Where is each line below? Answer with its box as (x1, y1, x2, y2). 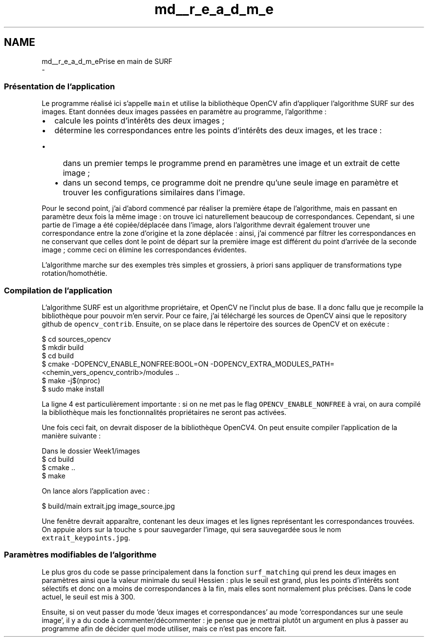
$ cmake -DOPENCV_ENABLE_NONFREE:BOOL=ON (42, 360, 209, 369)
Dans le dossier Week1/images (42, 447, 140, 455)
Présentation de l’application (4, 81, 115, 91)
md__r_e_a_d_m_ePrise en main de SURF (42, 57, 172, 65)
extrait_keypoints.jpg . (42, 534, 130, 542)
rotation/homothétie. (42, 269, 107, 278)
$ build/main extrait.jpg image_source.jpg (42, 502, 175, 511)
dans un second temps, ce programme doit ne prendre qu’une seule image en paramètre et (63, 178, 399, 188)
